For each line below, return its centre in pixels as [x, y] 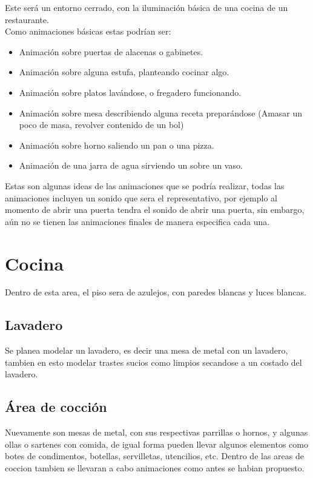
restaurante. [27, 19]
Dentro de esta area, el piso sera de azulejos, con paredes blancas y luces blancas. [156, 292]
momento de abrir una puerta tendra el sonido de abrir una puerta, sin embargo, [155, 210]
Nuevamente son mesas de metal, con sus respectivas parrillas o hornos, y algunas [156, 432]
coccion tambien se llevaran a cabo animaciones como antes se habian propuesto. [155, 468]
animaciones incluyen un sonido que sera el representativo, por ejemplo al [141, 197]
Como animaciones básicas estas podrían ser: [88, 31]
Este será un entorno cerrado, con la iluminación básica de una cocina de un [147, 7]
